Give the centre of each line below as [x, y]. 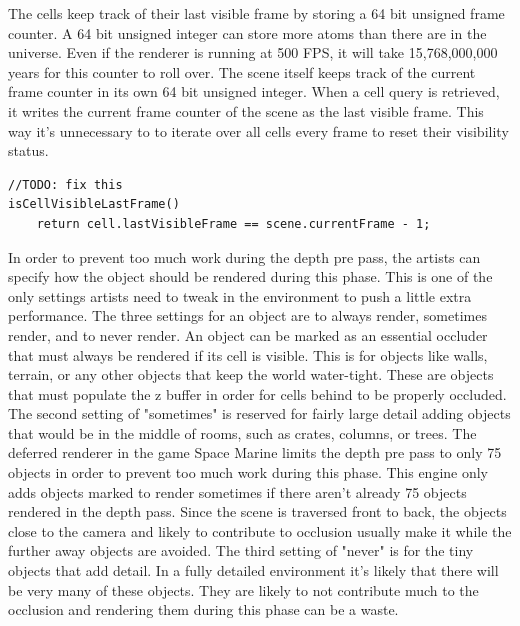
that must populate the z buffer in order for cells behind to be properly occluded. [257, 393]
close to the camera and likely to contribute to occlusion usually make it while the [260, 530]
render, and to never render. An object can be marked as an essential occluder [248, 334]
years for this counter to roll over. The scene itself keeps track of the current [242, 71]
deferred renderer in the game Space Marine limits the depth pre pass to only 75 [255, 452]
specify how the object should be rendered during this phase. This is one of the [250, 276]
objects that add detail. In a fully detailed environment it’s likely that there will [253, 570]
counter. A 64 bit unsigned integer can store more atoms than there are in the [247, 32]
